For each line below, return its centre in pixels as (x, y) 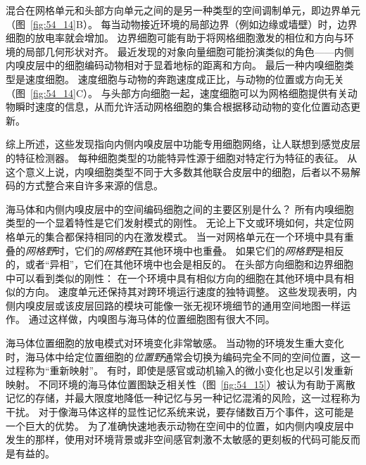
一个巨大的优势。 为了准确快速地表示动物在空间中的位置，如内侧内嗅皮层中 (180, 425)
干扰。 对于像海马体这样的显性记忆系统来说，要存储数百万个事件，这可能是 (180, 412)
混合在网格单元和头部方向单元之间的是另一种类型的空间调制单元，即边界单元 (183, 10)
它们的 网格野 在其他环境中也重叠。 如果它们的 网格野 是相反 (209, 250)
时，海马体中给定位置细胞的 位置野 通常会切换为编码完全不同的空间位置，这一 (183, 356)
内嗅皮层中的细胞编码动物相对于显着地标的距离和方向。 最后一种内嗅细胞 (175, 65)
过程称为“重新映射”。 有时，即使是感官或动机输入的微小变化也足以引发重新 (179, 370)
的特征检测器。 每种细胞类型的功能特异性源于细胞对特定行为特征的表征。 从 (182, 157)
